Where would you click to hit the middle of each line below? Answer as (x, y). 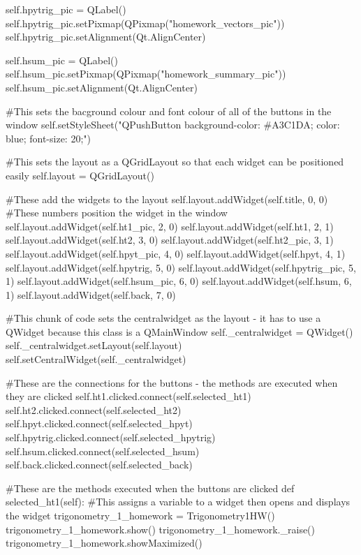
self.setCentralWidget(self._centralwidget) (96, 359)
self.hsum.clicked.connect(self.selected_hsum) (103, 451)
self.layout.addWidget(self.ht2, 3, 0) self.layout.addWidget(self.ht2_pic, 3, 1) (170, 240)
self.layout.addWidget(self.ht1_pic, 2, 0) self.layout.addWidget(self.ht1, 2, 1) (170, 226)
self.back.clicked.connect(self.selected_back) (99, 465)
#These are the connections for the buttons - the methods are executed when (172, 382)
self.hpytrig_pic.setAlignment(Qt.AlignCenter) (106, 37)
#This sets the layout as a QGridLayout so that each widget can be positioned (175, 162)
